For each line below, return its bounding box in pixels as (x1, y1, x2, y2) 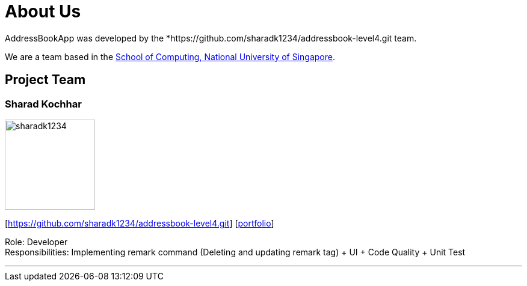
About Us (5, 1, 81, 22)
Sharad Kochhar (5, 97, 82, 110)
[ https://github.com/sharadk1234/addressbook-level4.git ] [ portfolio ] (5, 218, 274, 228)
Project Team (5, 72, 86, 88)
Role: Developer (5, 236, 68, 247)
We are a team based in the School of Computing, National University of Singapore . (5, 51, 336, 62)
